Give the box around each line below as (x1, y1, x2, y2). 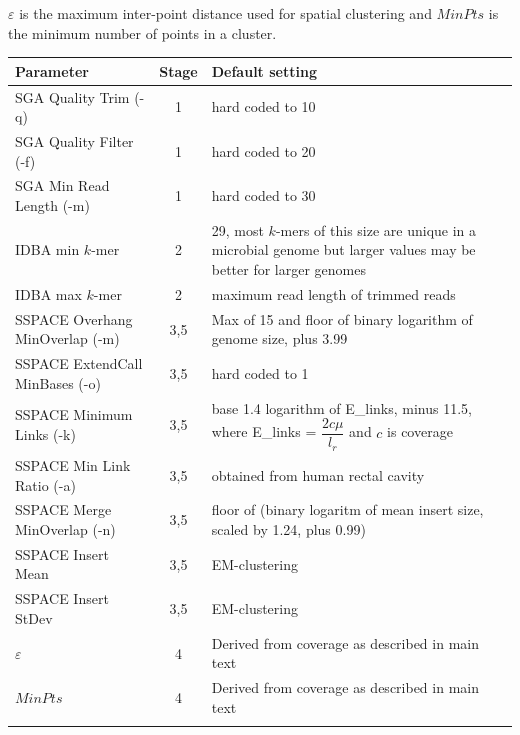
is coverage (387, 421, 453, 442)
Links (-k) (15, 423, 76, 444)
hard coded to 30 (211, 185, 316, 206)
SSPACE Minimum (15, 404, 133, 425)
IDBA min (15, 239, 80, 260)
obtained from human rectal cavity (211, 464, 425, 485)
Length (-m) (15, 195, 90, 215)
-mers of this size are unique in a (275, 219, 477, 240)
